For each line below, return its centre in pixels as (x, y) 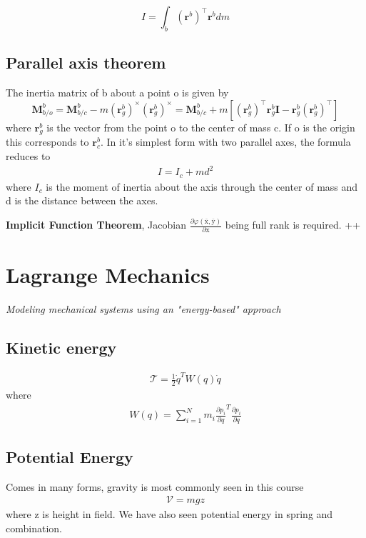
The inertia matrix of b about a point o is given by (117, 92)
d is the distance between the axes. (82, 200)
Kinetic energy (61, 347)
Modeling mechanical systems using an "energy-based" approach (143, 308)
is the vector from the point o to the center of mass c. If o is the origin (201, 127)
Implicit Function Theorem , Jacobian (96, 225)
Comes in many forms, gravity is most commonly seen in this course (155, 486)
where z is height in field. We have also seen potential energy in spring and (169, 514)
